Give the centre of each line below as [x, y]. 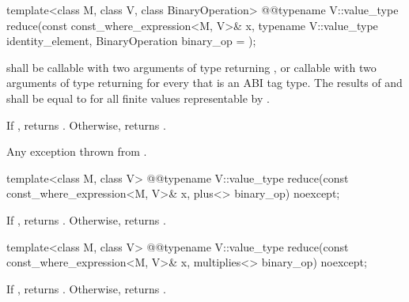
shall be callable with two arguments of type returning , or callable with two [191, 67]
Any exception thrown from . [77, 151]
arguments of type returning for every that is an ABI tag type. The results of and [204, 83]
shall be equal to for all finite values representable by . [138, 98]
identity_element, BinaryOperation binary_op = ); [131, 41]
